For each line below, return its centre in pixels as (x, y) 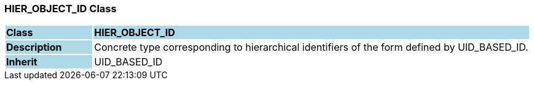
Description (34, 47)
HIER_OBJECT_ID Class (61, 9)
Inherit (22, 62)
